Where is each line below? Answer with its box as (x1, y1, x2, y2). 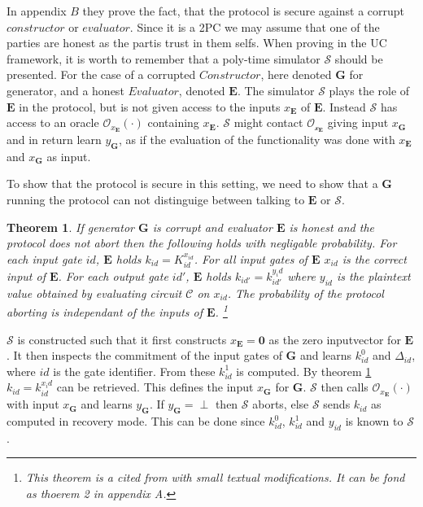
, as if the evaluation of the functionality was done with (119, 131, 395, 148)
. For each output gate (58, 267, 168, 284)
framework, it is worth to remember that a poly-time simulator (7, 50, 321, 67)
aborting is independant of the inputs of (7, 304, 203, 321)
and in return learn (7, 131, 102, 148)
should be (334, 50, 383, 67)
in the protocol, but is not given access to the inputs (19, 98, 281, 115)
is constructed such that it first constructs (17, 330, 227, 347)
